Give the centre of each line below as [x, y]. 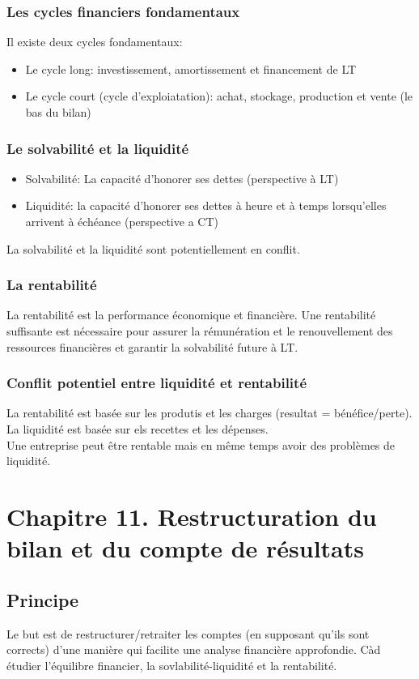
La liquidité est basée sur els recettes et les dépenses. [138, 429]
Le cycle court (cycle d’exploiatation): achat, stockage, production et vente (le [219, 96]
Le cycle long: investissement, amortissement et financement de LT [191, 68]
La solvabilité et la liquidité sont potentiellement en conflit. [153, 248]
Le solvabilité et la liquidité [98, 148]
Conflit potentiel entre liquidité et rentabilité [157, 383]
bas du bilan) [58, 112]
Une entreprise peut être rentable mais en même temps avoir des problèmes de [201, 444]
